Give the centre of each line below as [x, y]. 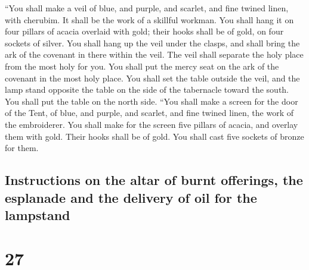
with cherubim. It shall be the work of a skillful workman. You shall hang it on [149, 19]
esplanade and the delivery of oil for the [131, 197]
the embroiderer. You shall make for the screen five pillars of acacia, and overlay [152, 124]
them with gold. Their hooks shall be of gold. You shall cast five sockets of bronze [154, 136]
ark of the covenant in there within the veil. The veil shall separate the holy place [154, 54]
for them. [22, 148]
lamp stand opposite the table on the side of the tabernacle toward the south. [147, 90]
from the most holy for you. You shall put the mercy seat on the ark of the [142, 66]
